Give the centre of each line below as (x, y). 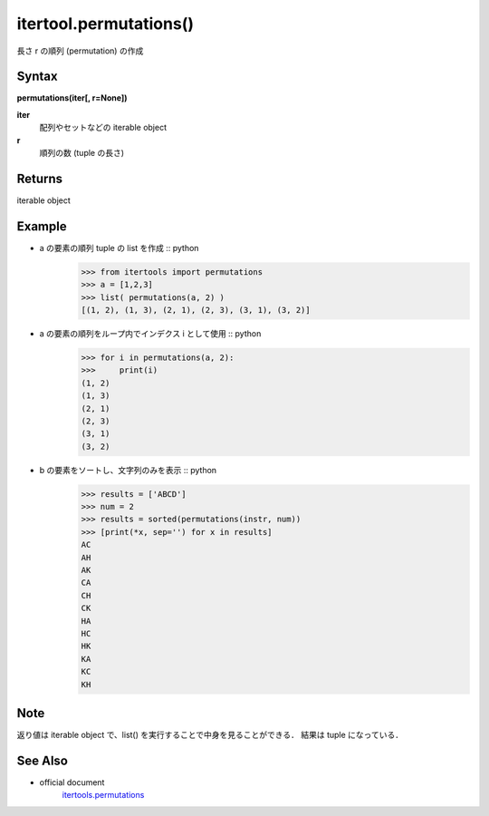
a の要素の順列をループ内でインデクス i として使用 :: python (150, 333)
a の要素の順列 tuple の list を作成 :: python (119, 248)
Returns (40, 178)
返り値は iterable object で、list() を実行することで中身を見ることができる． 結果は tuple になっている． (210, 735)
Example (42, 226)
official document (72, 782)
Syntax (37, 77)
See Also (42, 760)
